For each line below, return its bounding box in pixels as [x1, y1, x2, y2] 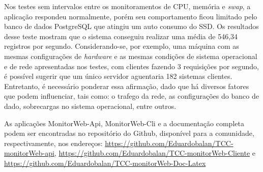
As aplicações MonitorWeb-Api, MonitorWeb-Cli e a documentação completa [4, 118, 244, 128]
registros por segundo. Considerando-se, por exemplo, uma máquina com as [4, 41, 239, 51]
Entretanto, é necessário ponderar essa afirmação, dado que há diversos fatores [4, 80, 249, 91]
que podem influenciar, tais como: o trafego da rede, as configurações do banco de [4, 91, 259, 101]
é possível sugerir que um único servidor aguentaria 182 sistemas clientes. [4, 71, 232, 81]
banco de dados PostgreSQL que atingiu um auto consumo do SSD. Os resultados [4, 21, 259, 32]
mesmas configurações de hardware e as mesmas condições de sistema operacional [4, 50, 257, 61]
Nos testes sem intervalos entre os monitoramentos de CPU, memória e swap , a [4, 1, 251, 11]
